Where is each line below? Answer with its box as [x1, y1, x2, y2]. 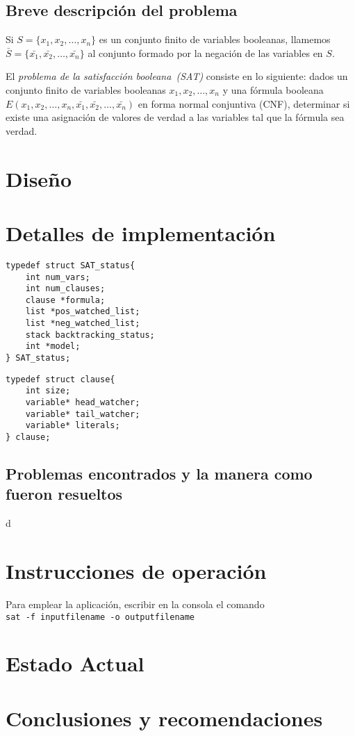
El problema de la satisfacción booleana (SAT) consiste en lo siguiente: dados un [6, 69, 348, 83]
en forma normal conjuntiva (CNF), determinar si [138, 96, 350, 111]
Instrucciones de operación [6, 557, 267, 585]
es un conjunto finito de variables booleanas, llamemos [99, 32, 331, 47]
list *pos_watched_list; [25, 306, 140, 317]
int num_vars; [25, 272, 90, 282]
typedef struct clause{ [6, 374, 115, 384]
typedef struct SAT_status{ [6, 260, 135, 270]
